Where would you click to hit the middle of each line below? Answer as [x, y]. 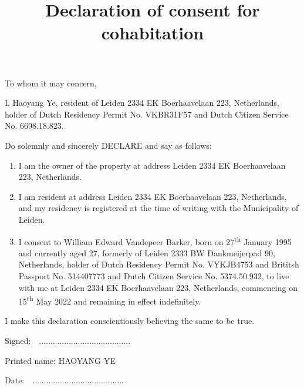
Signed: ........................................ [68, 340]
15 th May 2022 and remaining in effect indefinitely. [110, 300]
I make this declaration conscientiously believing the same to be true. [130, 321]
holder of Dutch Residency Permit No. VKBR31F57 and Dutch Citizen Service [147, 114]
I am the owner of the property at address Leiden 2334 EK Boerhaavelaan [152, 165]
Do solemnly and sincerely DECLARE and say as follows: [108, 145]
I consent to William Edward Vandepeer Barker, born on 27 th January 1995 [155, 240]
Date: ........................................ [64, 380]
